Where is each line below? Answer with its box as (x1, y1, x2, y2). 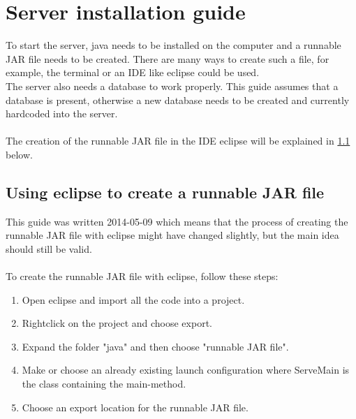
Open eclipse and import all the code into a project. (22, 292, 245, 307)
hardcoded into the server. (6, 106, 118, 121)
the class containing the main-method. (22, 376, 186, 391)
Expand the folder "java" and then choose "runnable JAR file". (22, 339, 289, 353)
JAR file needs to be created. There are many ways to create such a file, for (6, 51, 329, 66)
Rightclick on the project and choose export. (22, 316, 212, 330)
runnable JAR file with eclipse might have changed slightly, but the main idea (6, 228, 339, 242)
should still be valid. (6, 241, 92, 256)
